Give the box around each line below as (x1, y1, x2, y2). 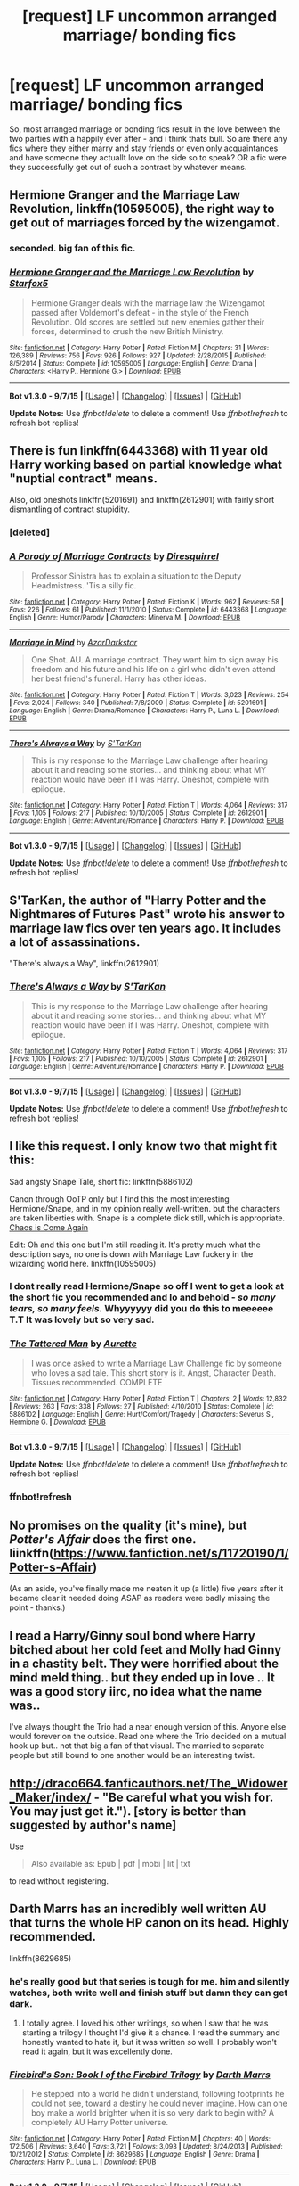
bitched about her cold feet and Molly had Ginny (9, 1642, 282, 1657)
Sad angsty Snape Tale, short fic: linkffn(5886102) (9, 1176, 194, 1187)
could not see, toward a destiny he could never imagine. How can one (30, 2098, 287, 2109)
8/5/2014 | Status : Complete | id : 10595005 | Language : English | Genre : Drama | (9, 358, 257, 367)
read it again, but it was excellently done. (21, 2046, 174, 2057)
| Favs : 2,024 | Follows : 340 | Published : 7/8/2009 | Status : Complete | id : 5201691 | (9, 698, 267, 707)
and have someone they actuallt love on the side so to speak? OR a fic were (9, 152, 287, 162)
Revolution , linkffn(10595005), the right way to (9, 201, 275, 217)
